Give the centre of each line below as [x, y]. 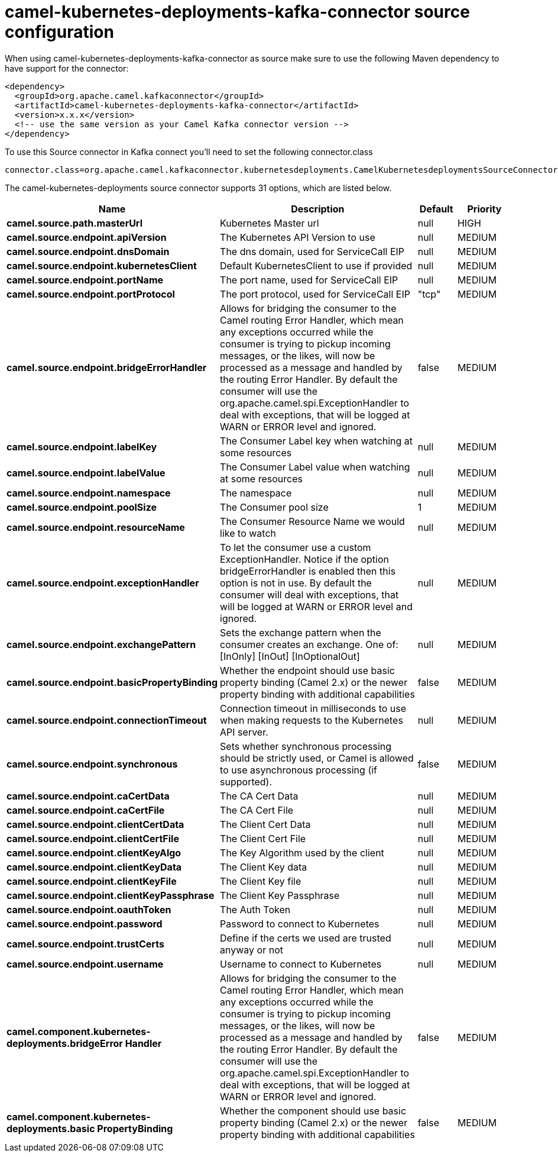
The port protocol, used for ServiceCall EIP [315, 294]
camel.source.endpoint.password [85, 924]
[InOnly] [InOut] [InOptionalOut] [290, 656]
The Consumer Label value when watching [315, 467]
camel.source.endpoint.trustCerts [85, 944]
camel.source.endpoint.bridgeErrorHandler [107, 367]
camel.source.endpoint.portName [85, 280]
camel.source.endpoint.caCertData [88, 796]
